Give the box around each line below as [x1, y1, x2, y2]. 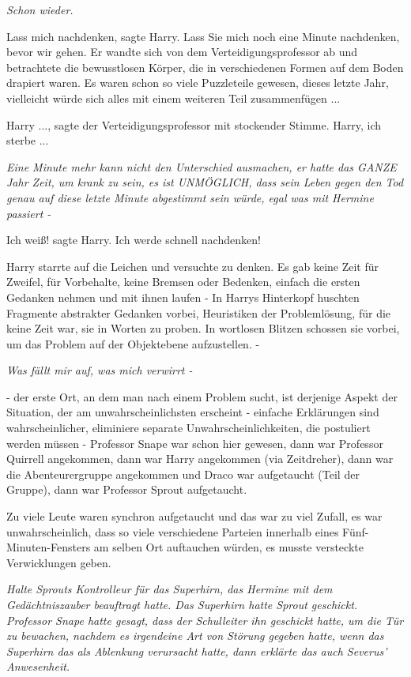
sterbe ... [6, 132, 49, 149]
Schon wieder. [6, 2, 74, 17]
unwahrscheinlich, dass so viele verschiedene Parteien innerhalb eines [6, 523, 339, 540]
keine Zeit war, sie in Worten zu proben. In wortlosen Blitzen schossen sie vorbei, [6, 320, 400, 337]
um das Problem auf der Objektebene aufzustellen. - [6, 335, 260, 352]
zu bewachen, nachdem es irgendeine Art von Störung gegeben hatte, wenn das [6, 627, 384, 644]
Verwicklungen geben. [6, 554, 111, 570]
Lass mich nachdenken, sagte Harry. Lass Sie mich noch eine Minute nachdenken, [6, 28, 400, 44]
